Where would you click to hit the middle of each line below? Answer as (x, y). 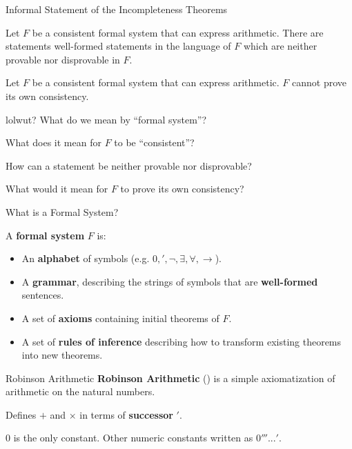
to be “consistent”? (154, 142)
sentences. (43, 295)
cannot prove (320, 82)
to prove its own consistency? (182, 189)
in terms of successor (126, 414)
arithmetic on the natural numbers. (80, 391)
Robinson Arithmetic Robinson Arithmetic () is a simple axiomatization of (170, 378)
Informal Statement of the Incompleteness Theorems (117, 9)
